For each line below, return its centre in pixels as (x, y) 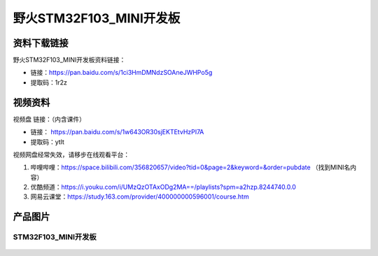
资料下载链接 (41, 43)
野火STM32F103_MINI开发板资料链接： (69, 60)
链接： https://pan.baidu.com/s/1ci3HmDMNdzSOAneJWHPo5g (121, 73)
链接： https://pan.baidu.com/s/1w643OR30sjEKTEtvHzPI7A (117, 132)
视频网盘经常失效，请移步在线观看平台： (71, 155)
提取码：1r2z (49, 82)
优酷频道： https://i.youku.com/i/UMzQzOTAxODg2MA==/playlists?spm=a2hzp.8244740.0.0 (163, 187)
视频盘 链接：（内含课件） (49, 119)
